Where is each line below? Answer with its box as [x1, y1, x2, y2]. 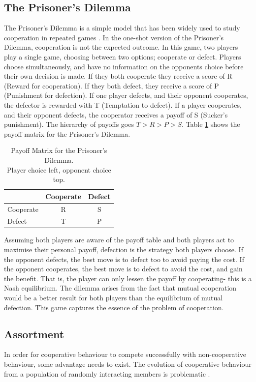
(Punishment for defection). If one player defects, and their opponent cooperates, [4, 90, 248, 100]
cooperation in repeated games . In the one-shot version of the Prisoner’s [4, 32, 224, 42]
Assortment [4, 326, 64, 341]
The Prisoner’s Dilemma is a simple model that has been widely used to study [4, 23, 240, 33]
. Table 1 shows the [182, 119, 240, 129]
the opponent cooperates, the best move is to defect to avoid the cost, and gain [4, 264, 243, 274]
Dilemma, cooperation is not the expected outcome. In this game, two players [4, 42, 238, 52]
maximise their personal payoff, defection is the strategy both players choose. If [4, 244, 243, 255]
